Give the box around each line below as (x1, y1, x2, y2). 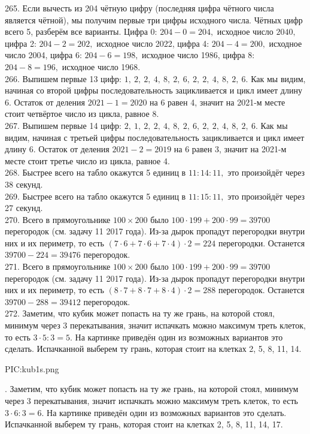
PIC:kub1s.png (5, 362, 59, 375)
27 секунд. (5, 201, 43, 214)
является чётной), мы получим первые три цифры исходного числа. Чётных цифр (5, 13, 303, 26)
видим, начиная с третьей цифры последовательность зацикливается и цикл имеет (5, 131, 305, 143)
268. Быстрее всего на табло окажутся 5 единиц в (5, 166, 186, 179)
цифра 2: (5, 37, 37, 49)
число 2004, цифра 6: (5, 49, 82, 61)
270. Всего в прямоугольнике (5, 213, 111, 225)
